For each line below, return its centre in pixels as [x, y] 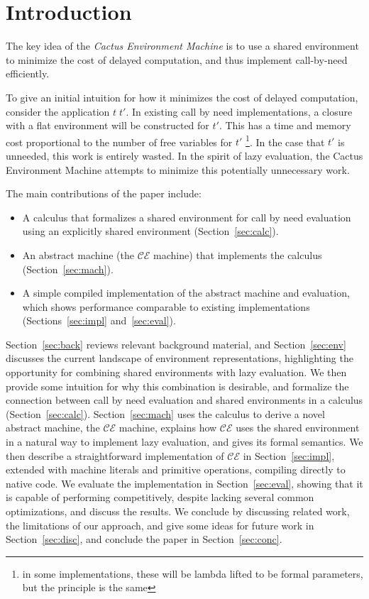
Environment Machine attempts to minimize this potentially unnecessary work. [178, 169]
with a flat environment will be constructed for [108, 125]
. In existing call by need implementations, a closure [239, 111]
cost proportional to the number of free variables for [119, 142]
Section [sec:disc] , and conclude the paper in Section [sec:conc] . [144, 539]
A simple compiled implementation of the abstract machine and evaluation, [186, 293]
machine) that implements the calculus [238, 254]
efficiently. [28, 73]
